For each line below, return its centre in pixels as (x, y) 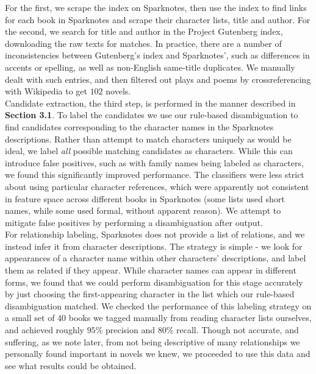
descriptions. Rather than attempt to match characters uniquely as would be (148, 139)
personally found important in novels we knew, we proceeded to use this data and (158, 354)
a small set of (30, 318)
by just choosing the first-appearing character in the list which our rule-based (150, 294)
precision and (130, 330)
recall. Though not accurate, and (237, 330)
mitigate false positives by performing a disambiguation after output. (134, 222)
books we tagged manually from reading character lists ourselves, (190, 318)
